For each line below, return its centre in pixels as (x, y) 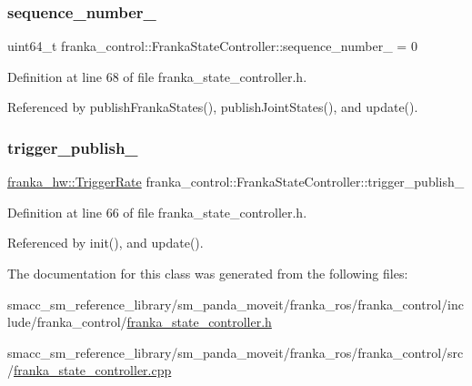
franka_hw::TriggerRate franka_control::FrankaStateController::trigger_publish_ (236, 182)
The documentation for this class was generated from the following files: (208, 273)
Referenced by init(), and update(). (105, 243)
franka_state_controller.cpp (93, 370)
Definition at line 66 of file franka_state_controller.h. (157, 212)
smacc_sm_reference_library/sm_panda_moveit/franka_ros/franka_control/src (236, 352)
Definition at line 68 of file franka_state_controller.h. (157, 76)
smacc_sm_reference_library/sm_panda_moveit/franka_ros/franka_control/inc (236, 304)
